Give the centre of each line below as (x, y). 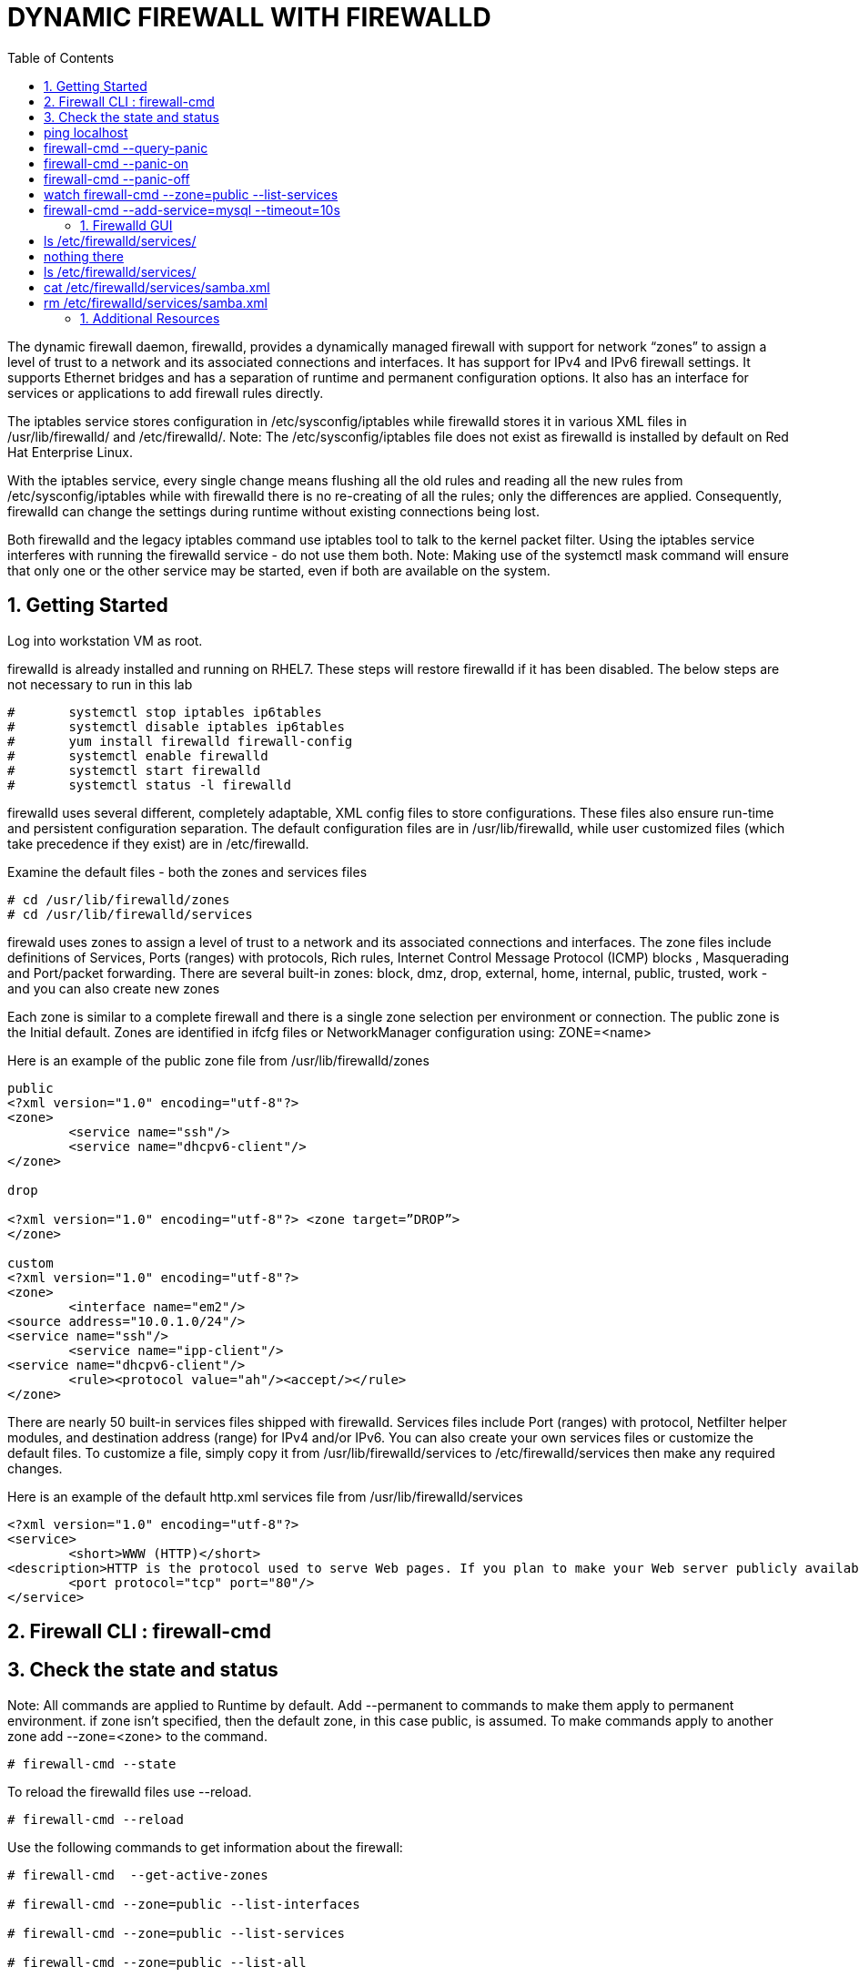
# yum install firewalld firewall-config (180, 741)
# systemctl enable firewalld (138, 755)
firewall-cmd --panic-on (116, 163)
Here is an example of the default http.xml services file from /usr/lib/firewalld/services (265, 1496)
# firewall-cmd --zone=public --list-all (157, 1962)
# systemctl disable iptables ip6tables (176, 726)
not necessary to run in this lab (100, 684)
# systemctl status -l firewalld (149, 785)
